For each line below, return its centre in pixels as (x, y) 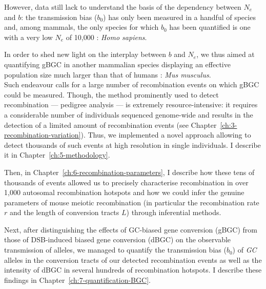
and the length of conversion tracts (64, 212)
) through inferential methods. (174, 212)
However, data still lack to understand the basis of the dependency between (123, 7)
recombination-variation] (43, 135)
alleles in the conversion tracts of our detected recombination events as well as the (133, 259)
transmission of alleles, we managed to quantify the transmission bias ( (115, 250)
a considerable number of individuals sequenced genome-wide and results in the (129, 114)
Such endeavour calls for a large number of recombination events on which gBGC (132, 84)
